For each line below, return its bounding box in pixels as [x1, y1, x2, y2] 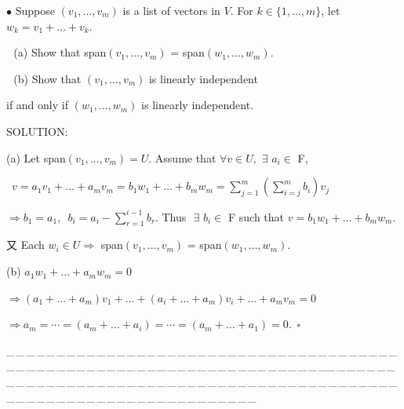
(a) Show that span [13, 44, 107, 60]
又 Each [6, 236, 45, 253]
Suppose [15, 2, 55, 18]
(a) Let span [6, 149, 66, 166]
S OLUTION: [6, 122, 68, 139]
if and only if [6, 97, 68, 113]
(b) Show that [13, 70, 82, 86]
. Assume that [148, 149, 217, 166]
